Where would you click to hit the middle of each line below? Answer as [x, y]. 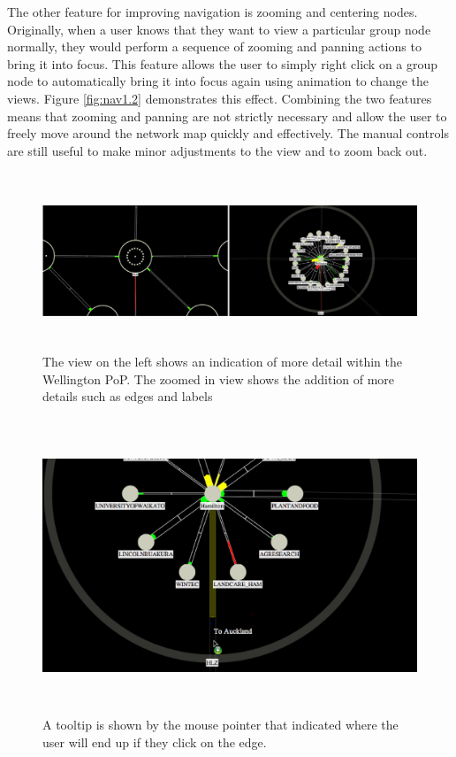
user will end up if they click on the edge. [155, 742]
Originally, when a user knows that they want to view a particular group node [219, 29]
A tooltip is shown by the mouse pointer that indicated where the [220, 725]
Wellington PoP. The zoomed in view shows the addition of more [219, 378]
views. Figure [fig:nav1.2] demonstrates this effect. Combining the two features [220, 98]
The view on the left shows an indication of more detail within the [222, 362]
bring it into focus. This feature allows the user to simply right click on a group [223, 63]
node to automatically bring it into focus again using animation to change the [218, 81]
